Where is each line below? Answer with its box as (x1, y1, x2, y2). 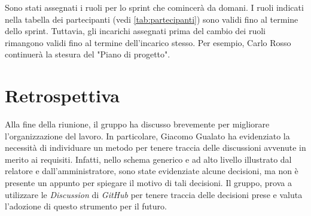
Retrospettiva (5, 83, 120, 108)
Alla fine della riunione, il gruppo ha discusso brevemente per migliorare (5, 118, 270, 130)
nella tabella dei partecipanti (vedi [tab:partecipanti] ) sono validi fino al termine (5, 13, 298, 25)
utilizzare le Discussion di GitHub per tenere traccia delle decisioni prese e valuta (5, 188, 303, 200)
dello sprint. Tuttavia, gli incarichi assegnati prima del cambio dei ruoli (5, 25, 266, 37)
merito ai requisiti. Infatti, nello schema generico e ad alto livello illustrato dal (5, 153, 292, 165)
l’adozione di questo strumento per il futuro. (5, 200, 167, 212)
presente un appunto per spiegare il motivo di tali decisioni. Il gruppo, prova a (5, 177, 292, 189)
